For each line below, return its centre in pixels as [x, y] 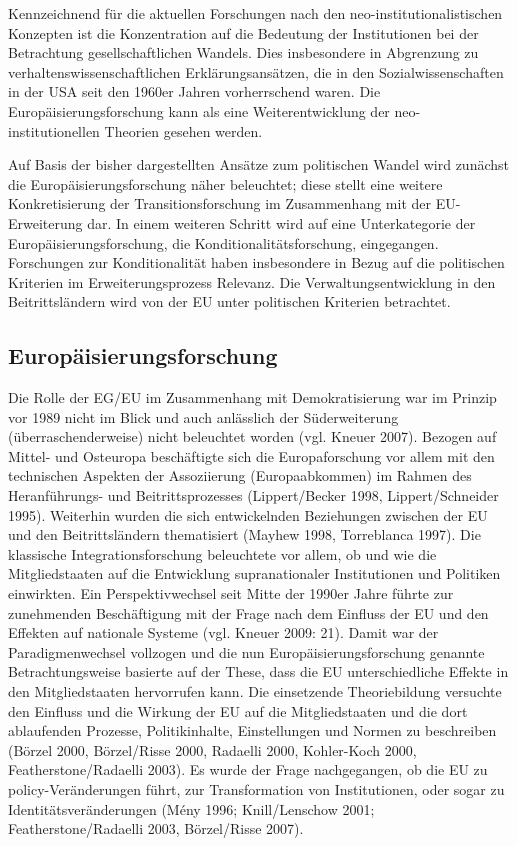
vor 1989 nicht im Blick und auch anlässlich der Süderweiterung [203, 416]
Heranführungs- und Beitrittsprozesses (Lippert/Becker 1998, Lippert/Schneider [253, 495]
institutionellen [54, 130]
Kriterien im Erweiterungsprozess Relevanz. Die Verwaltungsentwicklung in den [252, 281]
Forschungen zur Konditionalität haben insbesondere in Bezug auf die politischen [256, 262]
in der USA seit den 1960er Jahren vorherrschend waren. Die [194, 91]
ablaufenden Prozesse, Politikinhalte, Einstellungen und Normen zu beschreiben [252, 730]
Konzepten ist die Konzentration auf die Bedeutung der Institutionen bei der [243, 32]
